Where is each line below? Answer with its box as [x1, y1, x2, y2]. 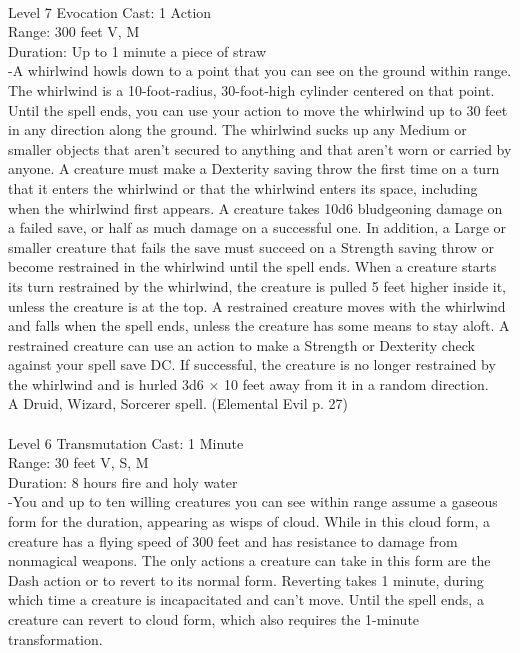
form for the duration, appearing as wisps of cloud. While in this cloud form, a [8, 511, 491, 532]
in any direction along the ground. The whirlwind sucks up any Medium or [8, 119, 467, 140]
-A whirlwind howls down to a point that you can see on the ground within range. [8, 60, 512, 81]
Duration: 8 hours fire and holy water [8, 471, 238, 492]
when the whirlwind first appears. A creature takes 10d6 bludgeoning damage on [8, 197, 503, 218]
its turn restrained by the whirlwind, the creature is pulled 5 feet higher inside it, [8, 275, 507, 296]
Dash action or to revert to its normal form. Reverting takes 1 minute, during [8, 569, 484, 590]
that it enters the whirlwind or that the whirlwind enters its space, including [8, 177, 478, 198]
